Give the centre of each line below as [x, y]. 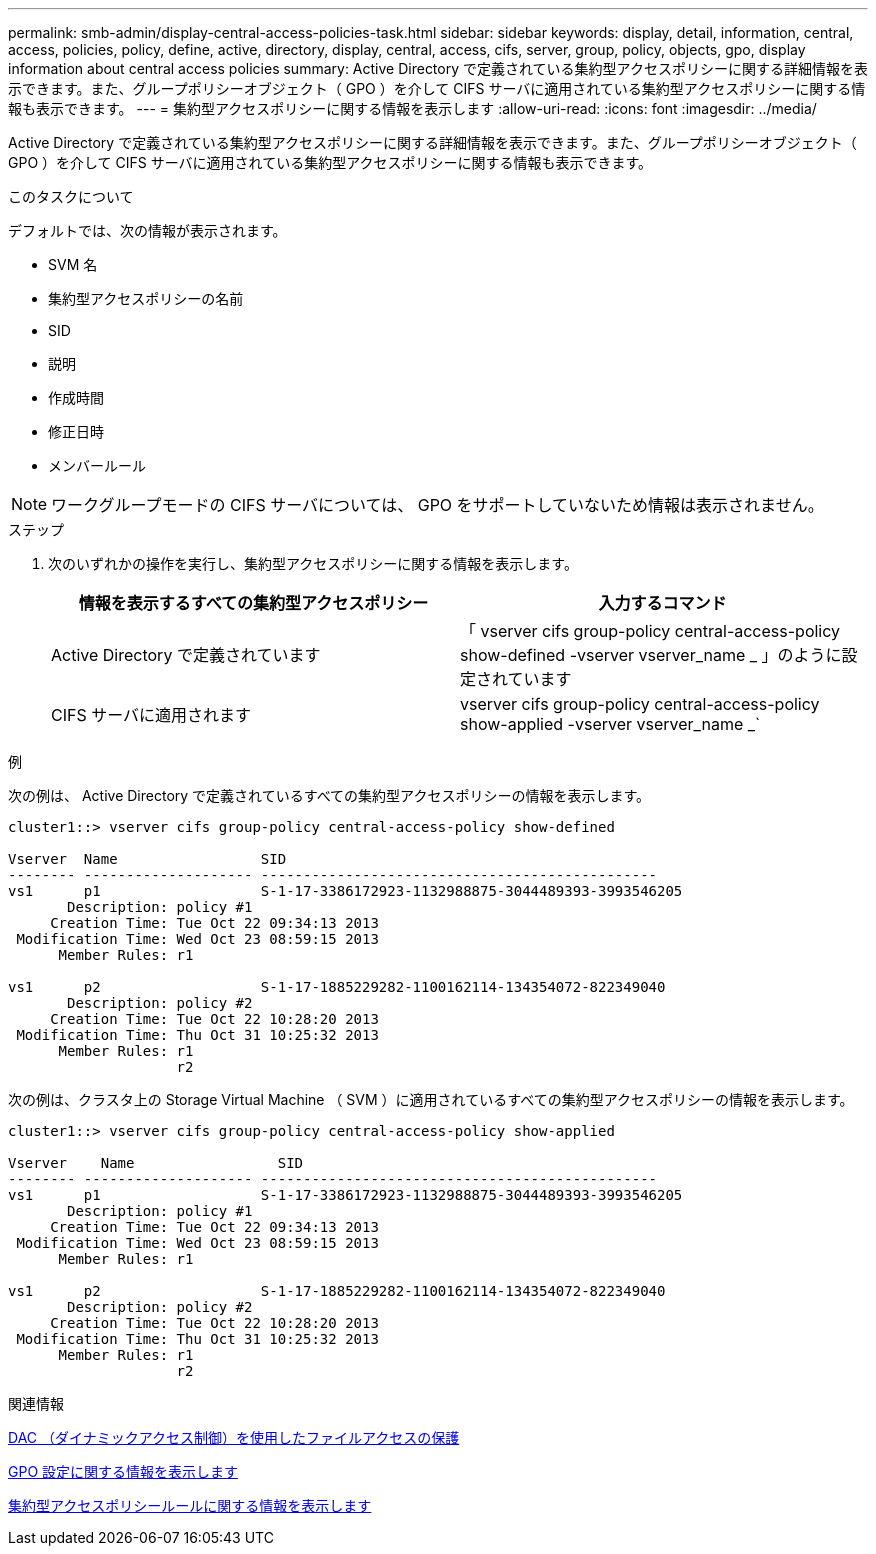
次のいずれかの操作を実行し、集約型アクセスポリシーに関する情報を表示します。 [313, 563]
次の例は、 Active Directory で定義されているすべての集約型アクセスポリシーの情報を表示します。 [329, 795]
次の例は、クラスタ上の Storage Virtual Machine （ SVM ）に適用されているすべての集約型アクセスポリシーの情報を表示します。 [431, 1099]
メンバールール [97, 465]
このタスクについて [71, 196]
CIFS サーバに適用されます [151, 715]
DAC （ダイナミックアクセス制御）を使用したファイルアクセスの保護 [234, 1437]
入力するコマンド [662, 603]
